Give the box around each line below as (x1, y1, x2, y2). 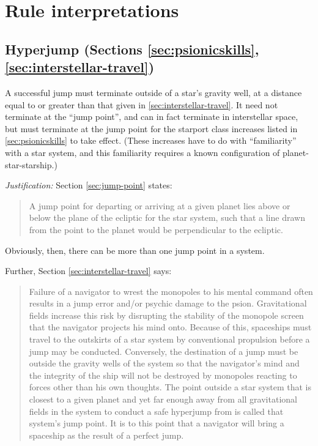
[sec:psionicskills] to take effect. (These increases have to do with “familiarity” (5, 134, 297, 147)
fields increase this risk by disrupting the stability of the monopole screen (29, 308, 304, 321)
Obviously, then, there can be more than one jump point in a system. (5, 243, 265, 256)
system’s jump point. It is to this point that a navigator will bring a (29, 417, 284, 429)
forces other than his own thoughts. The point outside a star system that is (29, 381, 311, 393)
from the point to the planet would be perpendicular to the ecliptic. (29, 223, 283, 236)
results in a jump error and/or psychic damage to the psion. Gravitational (29, 297, 307, 310)
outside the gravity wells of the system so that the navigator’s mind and (29, 357, 300, 370)
